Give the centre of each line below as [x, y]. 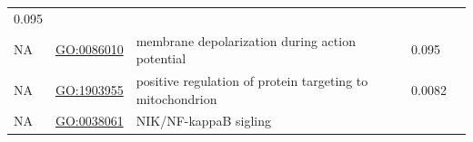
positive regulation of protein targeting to [252, 81]
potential [161, 58]
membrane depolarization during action [246, 40]
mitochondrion [176, 98]
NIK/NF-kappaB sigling [203, 121]
